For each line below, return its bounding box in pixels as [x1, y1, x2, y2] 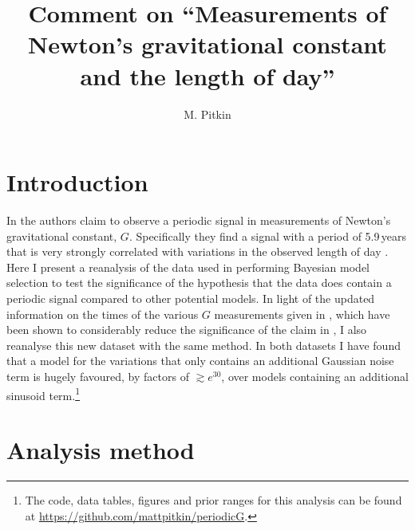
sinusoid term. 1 [6, 384, 80, 403]
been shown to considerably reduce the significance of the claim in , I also [6, 321, 367, 338]
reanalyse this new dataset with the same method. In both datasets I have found [6, 336, 401, 353]
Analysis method [6, 434, 195, 465]
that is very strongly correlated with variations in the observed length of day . [6, 243, 389, 260]
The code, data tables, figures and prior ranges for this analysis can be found [25, 491, 402, 508]
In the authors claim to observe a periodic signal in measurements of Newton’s [6, 212, 391, 229]
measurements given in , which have [214, 305, 390, 322]
